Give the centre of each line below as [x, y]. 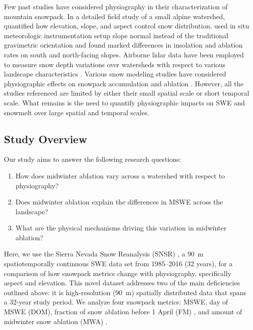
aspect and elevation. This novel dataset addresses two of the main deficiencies [122, 283]
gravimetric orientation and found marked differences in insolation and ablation [123, 45]
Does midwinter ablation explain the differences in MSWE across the [119, 202]
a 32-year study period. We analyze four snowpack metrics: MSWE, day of [116, 302]
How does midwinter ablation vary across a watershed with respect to [120, 175]
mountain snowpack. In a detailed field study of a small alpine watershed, [114, 16]
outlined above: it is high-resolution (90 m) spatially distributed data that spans [125, 292]
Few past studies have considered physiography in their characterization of [116, 6]
